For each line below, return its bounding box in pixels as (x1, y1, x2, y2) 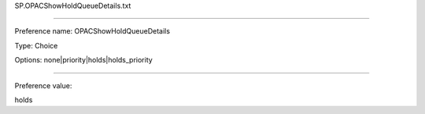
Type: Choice (14, 41, 58, 50)
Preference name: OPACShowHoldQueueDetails (14, 27, 171, 36)
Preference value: (14, 80, 72, 90)
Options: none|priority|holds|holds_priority (14, 55, 153, 65)
